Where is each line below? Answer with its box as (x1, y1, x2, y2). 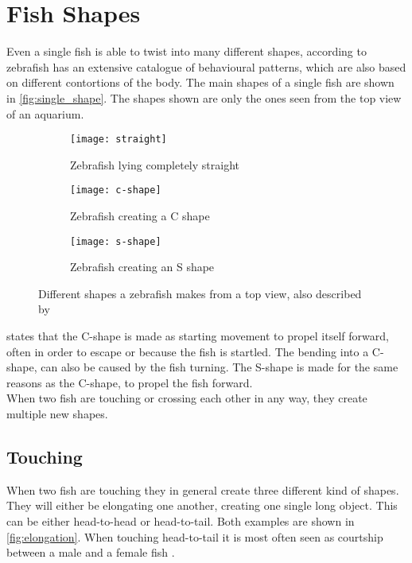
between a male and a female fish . (6, 544, 175, 561)
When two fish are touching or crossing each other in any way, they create (6, 390, 367, 406)
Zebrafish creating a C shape (70, 208, 210, 223)
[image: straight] (70, 134, 167, 146)
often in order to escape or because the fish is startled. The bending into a (6, 343, 369, 359)
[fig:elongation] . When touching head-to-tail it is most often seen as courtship (6, 528, 383, 545)
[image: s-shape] (70, 235, 161, 247)
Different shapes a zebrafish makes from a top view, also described (38, 285, 362, 301)
